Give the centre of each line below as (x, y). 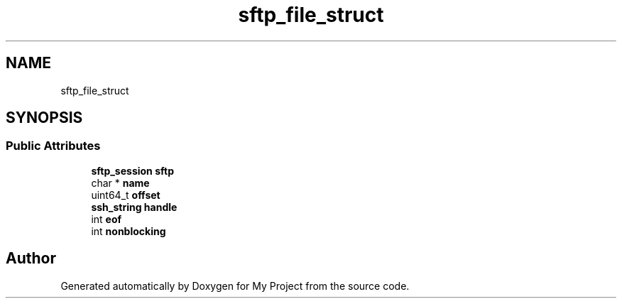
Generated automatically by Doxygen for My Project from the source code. (235, 286)
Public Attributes (53, 146)
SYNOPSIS (44, 118)
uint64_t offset (126, 195)
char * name (120, 183)
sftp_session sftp (132, 170)
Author (31, 259)
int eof (107, 219)
